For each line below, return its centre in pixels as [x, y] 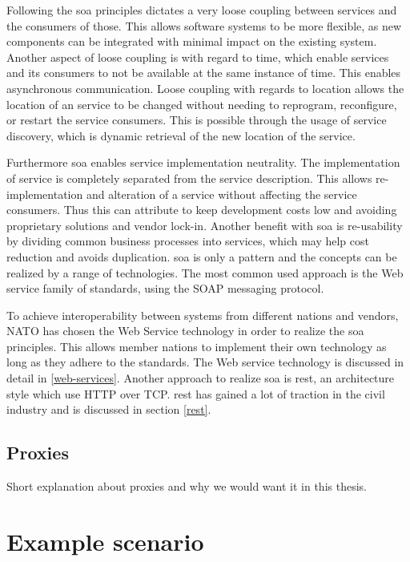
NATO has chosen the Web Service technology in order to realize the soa [185, 331]
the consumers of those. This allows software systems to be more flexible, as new [204, 25]
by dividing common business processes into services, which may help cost [188, 241]
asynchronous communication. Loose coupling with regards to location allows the [205, 88]
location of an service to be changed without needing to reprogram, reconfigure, [202, 104]
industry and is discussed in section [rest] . [109, 409]
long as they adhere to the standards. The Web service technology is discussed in [205, 362]
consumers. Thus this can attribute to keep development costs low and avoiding [202, 210]
